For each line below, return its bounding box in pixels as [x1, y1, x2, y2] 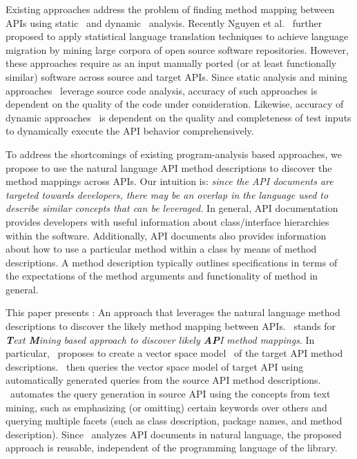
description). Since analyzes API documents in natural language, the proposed [6, 427, 342, 441]
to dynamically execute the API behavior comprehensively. [6, 124, 254, 138]
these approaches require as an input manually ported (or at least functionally [6, 56, 337, 70]
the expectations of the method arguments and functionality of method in [6, 268, 318, 283]
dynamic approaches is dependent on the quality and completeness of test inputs [6, 110, 351, 124]
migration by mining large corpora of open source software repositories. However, [6, 42, 349, 57]
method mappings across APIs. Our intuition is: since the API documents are [6, 174, 334, 188]
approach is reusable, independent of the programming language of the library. [6, 440, 338, 455]
